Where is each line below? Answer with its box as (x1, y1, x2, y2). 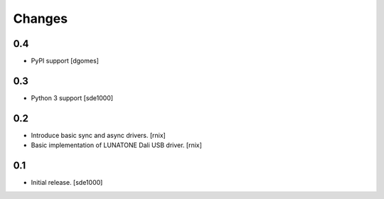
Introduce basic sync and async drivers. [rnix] (31, 131, 166, 139)
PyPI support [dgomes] (31, 57, 100, 65)
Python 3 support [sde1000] (31, 93, 114, 102)
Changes (13, 11, 68, 26)
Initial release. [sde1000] (31, 178, 103, 187)
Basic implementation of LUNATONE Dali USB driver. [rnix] (31, 141, 203, 149)
